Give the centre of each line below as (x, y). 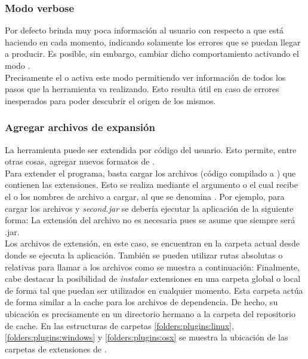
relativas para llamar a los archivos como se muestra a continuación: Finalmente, (153, 267)
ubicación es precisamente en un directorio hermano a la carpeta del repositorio (150, 313)
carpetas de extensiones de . (56, 349)
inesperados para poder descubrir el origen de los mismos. (110, 100)
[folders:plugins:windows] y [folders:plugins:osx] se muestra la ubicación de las (147, 337)
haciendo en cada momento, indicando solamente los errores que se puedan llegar (153, 42)
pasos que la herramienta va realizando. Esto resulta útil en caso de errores (142, 89)
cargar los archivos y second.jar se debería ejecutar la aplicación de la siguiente (149, 208)
